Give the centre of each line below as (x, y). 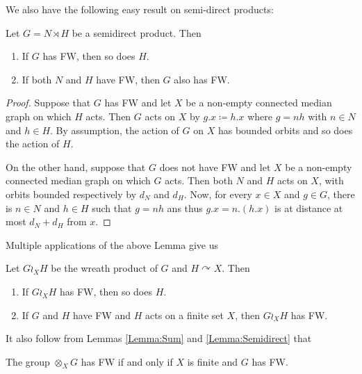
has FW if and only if (127, 361)
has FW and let (138, 103)
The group (28, 361)
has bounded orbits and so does (285, 130)
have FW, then (128, 79)
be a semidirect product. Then (137, 32)
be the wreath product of (104, 268)
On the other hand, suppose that (76, 166)
